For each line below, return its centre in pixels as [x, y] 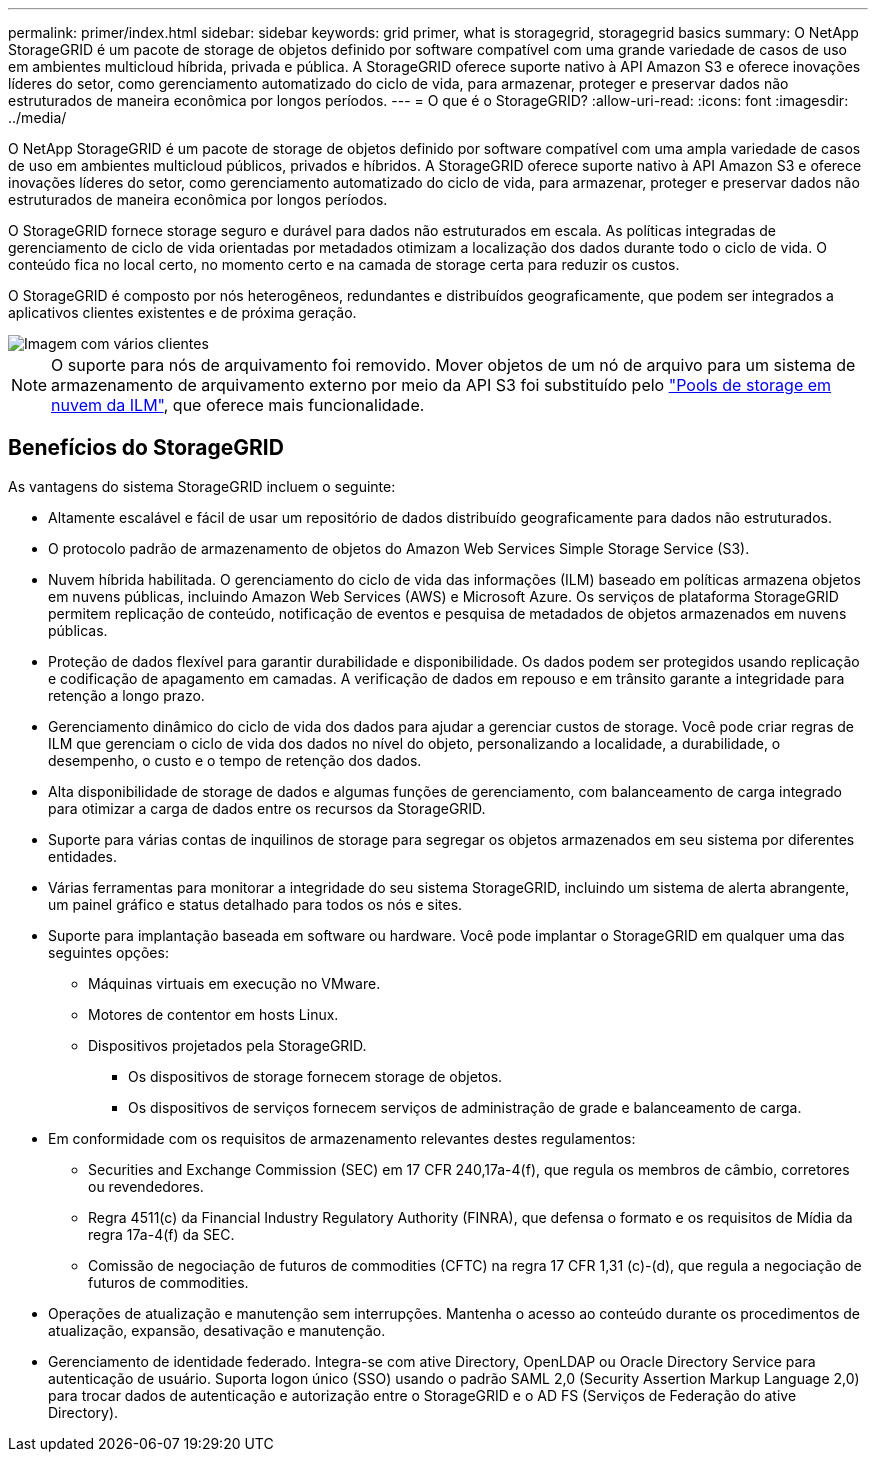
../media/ [37, 117]
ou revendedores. [146, 1186]
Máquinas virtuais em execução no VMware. [234, 983]
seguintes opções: [108, 952]
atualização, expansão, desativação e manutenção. [217, 1330]
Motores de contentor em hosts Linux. [213, 1014]
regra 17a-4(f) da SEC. [161, 1234]
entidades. [82, 856]
